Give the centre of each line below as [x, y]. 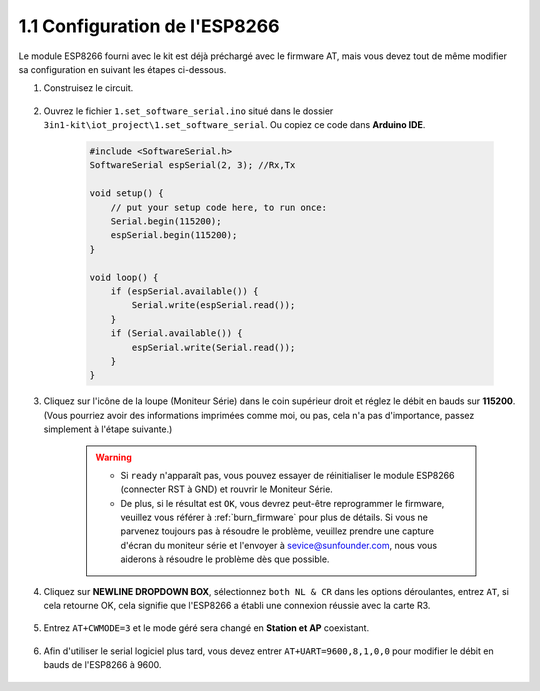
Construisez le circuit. [88, 88]
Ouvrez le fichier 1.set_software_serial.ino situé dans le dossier [188, 111]
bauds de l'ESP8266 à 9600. [102, 665]
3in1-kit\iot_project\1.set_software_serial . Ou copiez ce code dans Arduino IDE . [234, 125]
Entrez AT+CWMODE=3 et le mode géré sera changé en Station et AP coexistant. [206, 628]
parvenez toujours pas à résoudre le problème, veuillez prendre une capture [277, 531]
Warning [113, 457]
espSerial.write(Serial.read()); [213, 347]
